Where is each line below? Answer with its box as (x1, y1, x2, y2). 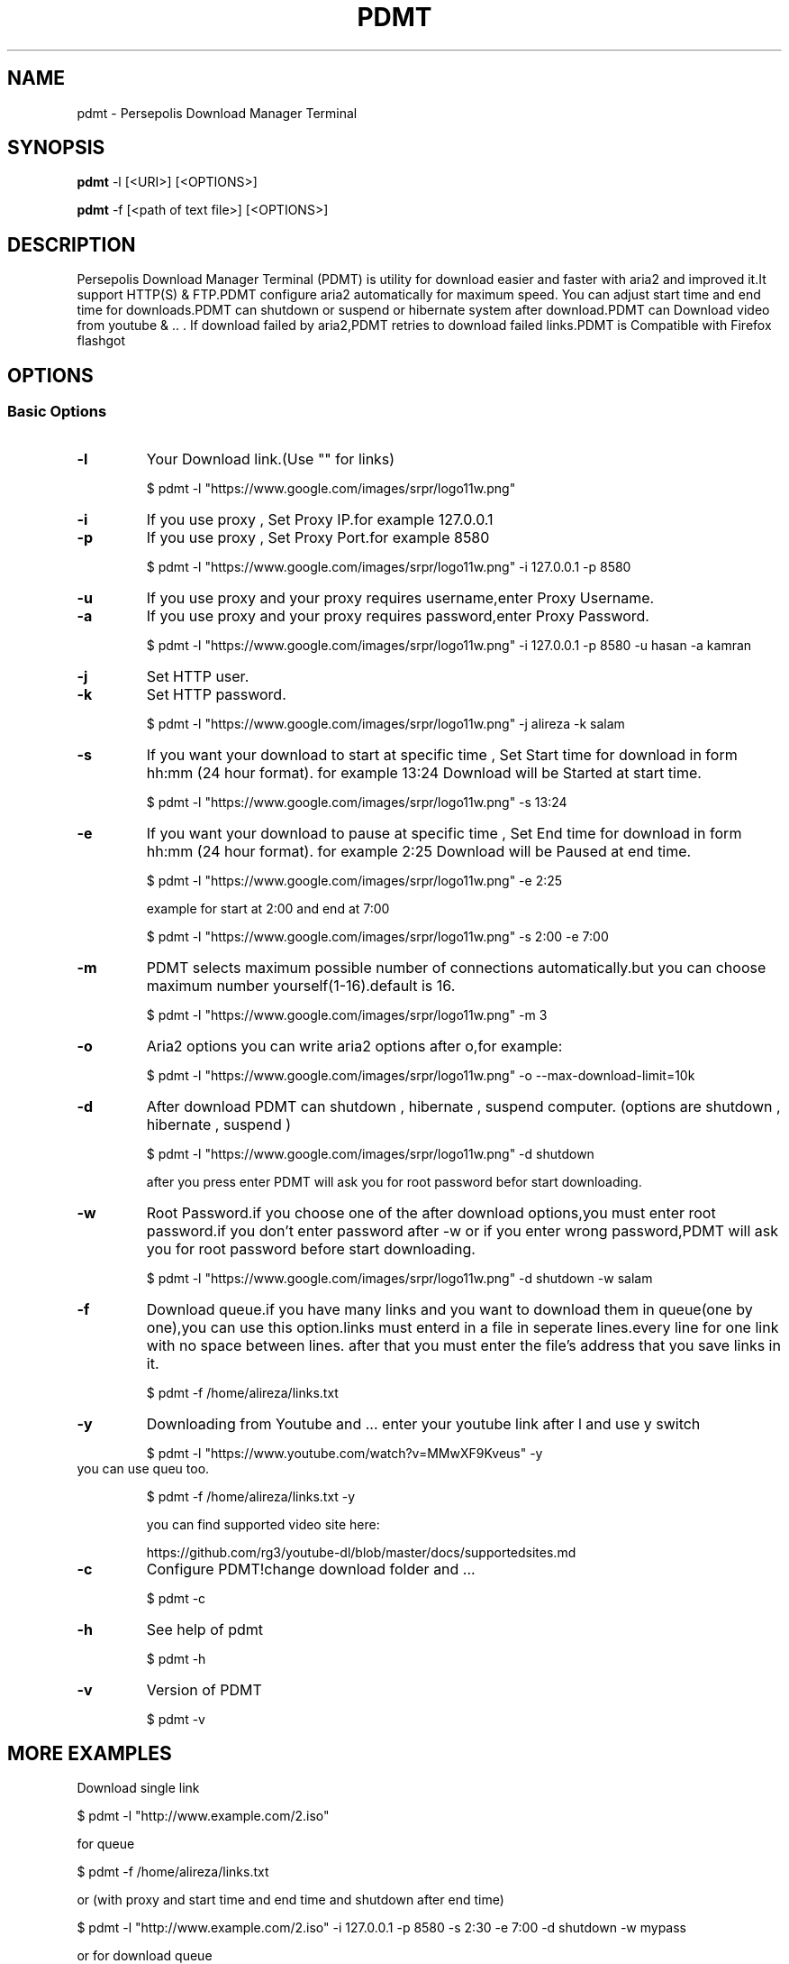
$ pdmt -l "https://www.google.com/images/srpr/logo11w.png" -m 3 (146, 1006, 548, 1023)
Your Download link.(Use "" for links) (146, 449, 395, 468)
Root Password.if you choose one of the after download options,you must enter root (146, 1203, 716, 1222)
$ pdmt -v (146, 1711, 205, 1727)
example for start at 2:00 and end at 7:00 (146, 900, 390, 916)
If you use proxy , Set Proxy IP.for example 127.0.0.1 (146, 509, 494, 528)
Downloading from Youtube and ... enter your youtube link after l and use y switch (146, 1414, 701, 1433)
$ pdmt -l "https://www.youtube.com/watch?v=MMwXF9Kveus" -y (146, 1445, 543, 1461)
